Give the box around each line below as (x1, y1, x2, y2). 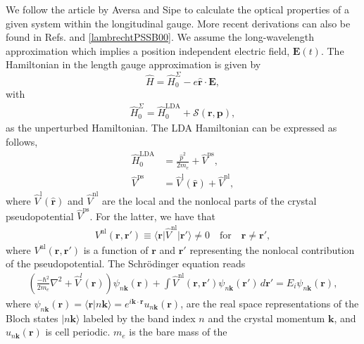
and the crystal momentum (208, 310, 325, 325)
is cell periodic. (45, 324, 111, 339)
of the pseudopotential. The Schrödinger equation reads (6, 256, 246, 271)
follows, (6, 134, 38, 149)
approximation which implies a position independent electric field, (6, 43, 290, 58)
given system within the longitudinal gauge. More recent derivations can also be (6, 15, 351, 30)
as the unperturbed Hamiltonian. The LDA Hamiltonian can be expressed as (6, 120, 337, 135)
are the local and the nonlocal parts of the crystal (101, 193, 317, 208)
